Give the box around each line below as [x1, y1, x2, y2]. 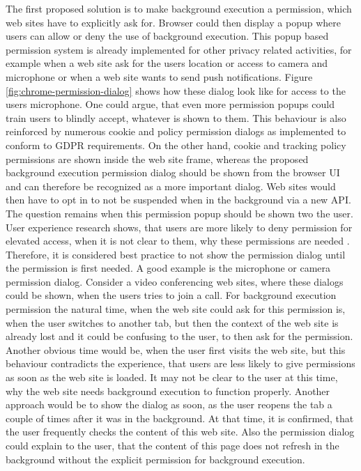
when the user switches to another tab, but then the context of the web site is [6, 315, 339, 330]
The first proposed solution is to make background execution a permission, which [6, 1, 352, 15]
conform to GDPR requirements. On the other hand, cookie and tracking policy [6, 137, 346, 152]
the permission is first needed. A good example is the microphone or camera [6, 261, 331, 275]
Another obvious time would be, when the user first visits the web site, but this [6, 342, 346, 357]
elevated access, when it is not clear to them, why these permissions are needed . [6, 233, 350, 248]
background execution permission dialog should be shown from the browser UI [6, 165, 340, 180]
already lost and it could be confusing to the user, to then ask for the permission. [6, 329, 353, 343]
